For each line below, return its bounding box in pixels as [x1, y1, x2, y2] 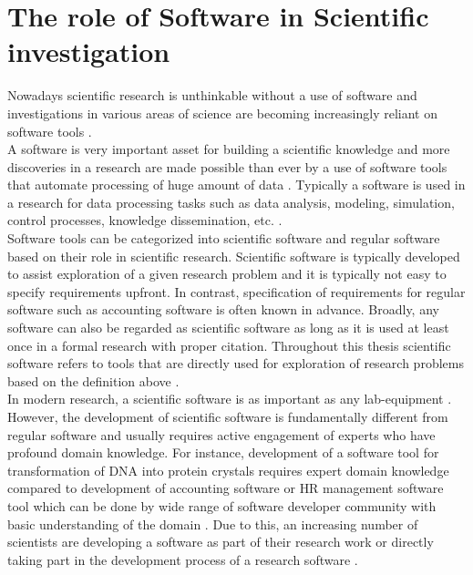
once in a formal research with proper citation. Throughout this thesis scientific [7, 335, 451, 354]
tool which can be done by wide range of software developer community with [7, 496, 437, 515]
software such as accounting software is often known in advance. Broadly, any [7, 300, 439, 319]
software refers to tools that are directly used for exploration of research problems [7, 354, 464, 373]
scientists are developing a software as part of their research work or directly [7, 532, 434, 551]
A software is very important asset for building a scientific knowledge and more [7, 139, 450, 159]
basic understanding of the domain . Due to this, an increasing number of [7, 514, 418, 533]
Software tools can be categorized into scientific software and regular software [7, 229, 440, 248]
